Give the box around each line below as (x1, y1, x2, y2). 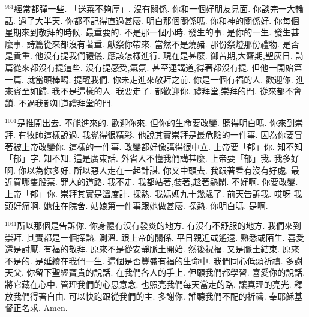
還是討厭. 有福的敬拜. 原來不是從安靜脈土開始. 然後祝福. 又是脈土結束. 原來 (5, 243, 299, 255)
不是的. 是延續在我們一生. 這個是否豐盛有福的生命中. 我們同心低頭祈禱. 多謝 (5, 254, 303, 267)
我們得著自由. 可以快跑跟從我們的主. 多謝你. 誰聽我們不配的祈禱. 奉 (13, 289, 278, 302)
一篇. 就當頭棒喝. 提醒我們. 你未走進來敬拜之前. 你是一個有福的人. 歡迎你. (5, 73, 293, 85)
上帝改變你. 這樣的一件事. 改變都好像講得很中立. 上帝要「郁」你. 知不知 (21, 140, 303, 152)
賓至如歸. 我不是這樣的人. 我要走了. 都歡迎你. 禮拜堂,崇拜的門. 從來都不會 (13, 85, 302, 97)
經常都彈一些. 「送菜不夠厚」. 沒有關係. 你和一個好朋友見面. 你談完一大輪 (14, 2, 304, 14)
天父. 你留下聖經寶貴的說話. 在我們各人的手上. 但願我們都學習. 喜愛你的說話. (5, 266, 305, 279)
